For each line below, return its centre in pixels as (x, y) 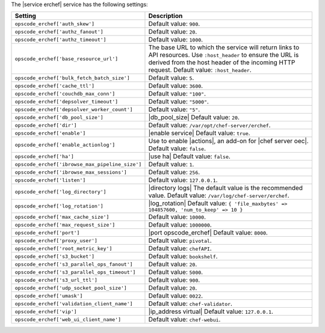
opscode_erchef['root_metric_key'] (63, 249)
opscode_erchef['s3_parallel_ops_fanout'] (74, 264)
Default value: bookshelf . (183, 257)
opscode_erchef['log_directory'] (60, 191)
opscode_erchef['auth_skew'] (55, 24)
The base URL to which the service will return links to (224, 47)
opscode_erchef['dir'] (46, 125)
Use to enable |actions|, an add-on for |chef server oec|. (229, 141)
